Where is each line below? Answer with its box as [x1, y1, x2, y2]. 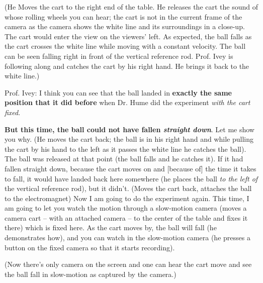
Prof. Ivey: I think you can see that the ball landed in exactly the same [5, 87, 232, 98]
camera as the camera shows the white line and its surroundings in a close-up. [5, 21, 245, 32]
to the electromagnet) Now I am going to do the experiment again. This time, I [5, 193, 249, 203]
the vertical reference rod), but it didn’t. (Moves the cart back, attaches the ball [5, 183, 252, 194]
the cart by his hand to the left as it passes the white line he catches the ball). [5, 143, 246, 154]
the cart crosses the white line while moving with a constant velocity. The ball [5, 41, 246, 51]
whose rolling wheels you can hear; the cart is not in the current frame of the [5, 11, 242, 22]
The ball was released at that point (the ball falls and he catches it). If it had [5, 153, 243, 164]
